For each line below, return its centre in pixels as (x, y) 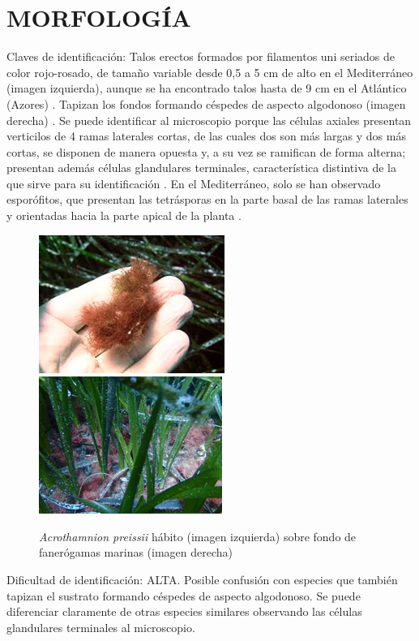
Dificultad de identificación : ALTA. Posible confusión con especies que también (202, 580)
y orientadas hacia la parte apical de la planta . (124, 215)
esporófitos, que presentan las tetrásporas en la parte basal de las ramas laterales (207, 199)
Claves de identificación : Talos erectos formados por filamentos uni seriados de (201, 56)
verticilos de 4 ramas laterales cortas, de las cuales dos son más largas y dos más (206, 136)
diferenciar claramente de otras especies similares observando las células (184, 611)
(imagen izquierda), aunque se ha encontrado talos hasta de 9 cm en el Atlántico (207, 88)
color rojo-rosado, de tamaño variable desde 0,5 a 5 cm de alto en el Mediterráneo (210, 72)
